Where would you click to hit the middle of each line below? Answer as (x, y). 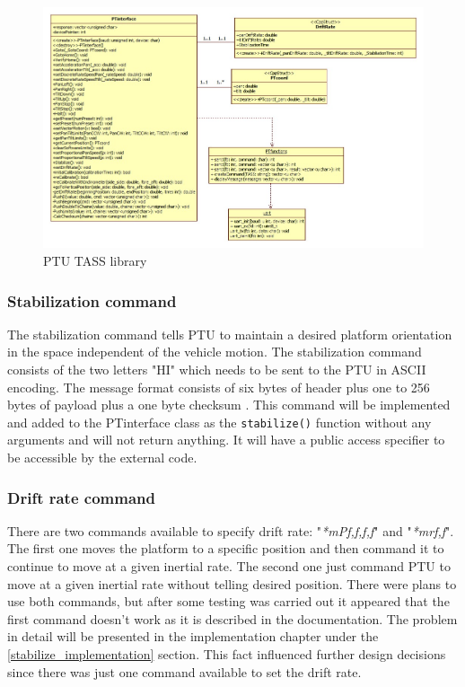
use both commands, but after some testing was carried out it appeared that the (228, 601)
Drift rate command (81, 497)
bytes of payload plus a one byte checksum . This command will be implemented (229, 405)
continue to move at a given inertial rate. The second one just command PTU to (229, 566)
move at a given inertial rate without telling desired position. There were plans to (232, 583)
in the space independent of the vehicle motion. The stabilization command (215, 352)
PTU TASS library (95, 260)
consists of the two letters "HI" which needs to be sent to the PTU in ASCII (217, 369)
